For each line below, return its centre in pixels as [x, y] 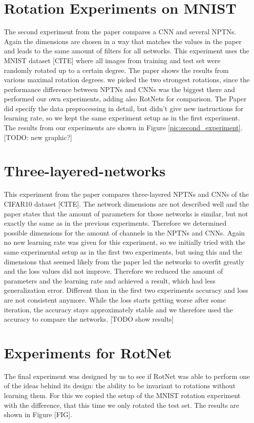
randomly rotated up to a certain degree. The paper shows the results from [116, 70]
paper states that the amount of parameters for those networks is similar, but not [126, 213]
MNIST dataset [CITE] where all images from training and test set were [112, 60]
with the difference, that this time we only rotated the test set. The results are [122, 405]
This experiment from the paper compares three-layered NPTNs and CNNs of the [127, 194]
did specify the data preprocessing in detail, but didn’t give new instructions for [124, 108]
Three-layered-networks [85, 171]
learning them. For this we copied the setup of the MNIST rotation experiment [122, 395]
